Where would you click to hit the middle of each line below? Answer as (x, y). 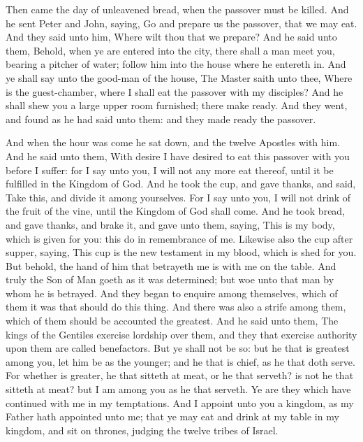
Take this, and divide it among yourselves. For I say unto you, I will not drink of (178, 197)
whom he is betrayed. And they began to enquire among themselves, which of (172, 293)
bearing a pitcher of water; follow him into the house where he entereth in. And (176, 64)
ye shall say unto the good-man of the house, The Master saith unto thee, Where (179, 77)
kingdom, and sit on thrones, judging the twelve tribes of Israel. (142, 430)
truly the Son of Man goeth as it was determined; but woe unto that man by (170, 279)
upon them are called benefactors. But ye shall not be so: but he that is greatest (178, 348)
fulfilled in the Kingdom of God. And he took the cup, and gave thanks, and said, (181, 184)
